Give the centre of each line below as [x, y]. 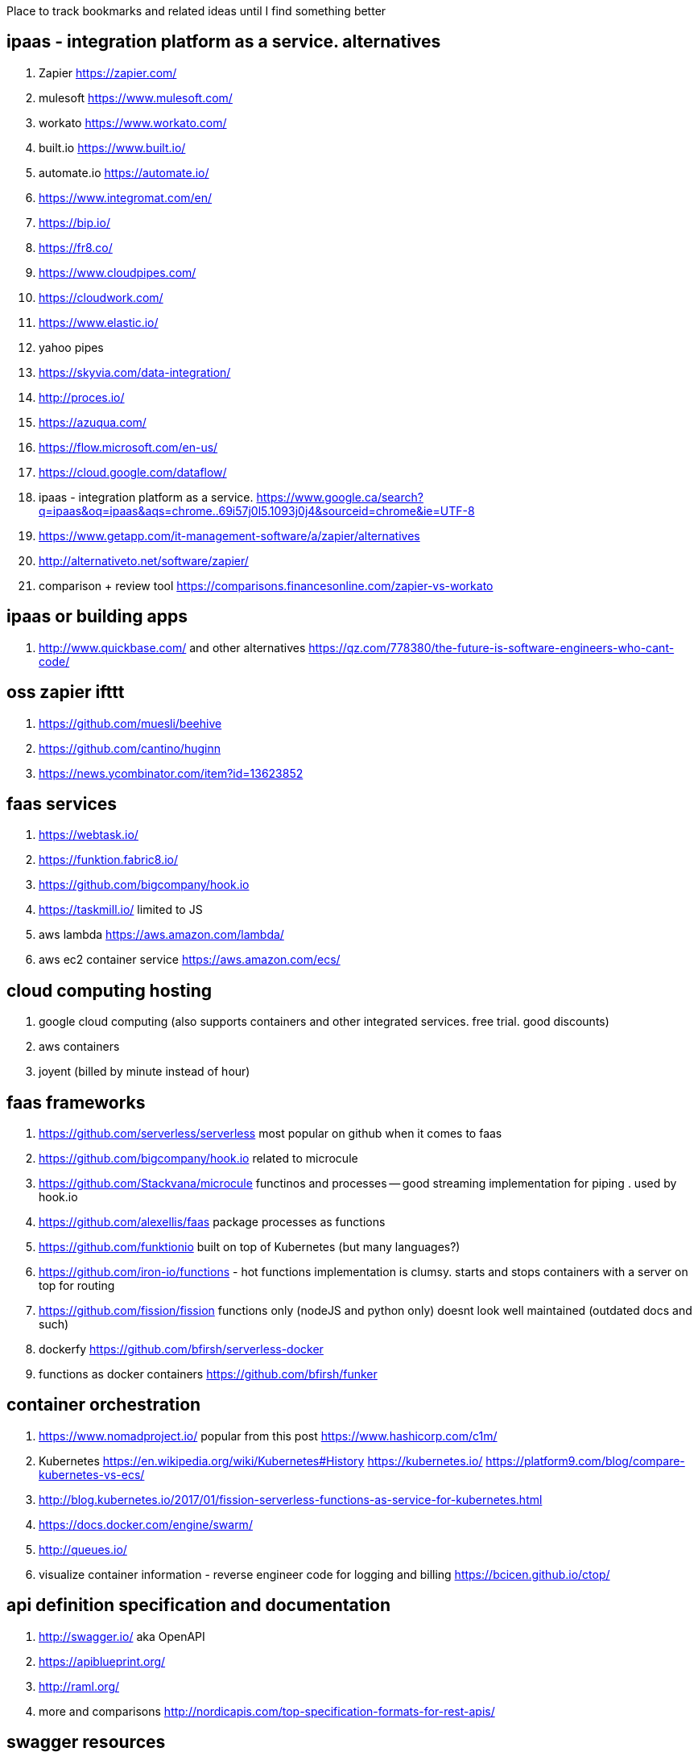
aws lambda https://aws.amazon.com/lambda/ [161, 935]
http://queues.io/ [83, 1549]
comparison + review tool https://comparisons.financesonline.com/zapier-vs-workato [266, 585]
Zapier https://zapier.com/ [108, 72]
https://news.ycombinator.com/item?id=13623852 [171, 773]
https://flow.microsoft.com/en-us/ [128, 447]
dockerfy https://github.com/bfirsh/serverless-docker [181, 1349]
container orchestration [104, 1405]
